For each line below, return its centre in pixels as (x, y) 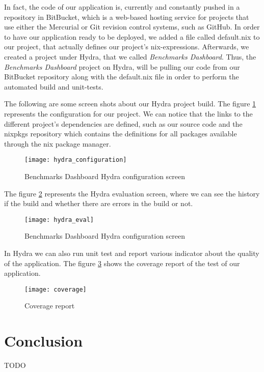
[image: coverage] (56, 289)
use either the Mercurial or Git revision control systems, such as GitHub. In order (132, 27)
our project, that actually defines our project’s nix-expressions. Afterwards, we (127, 47)
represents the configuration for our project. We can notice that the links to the (128, 113)
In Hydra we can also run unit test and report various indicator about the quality (132, 253)
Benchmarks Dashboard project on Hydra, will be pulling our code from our (122, 66)
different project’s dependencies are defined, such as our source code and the (123, 123)
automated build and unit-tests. (54, 86)
